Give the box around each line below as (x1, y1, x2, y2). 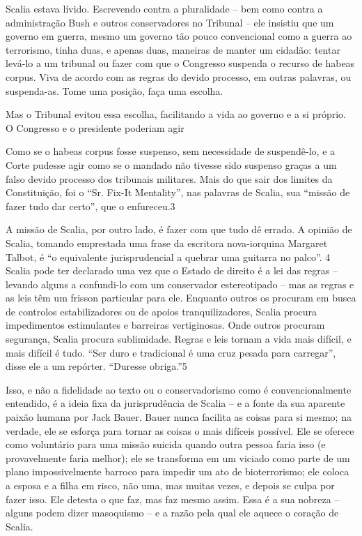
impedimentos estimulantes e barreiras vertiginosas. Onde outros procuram (6, 318, 325, 332)
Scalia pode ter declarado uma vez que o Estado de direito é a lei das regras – (6, 263, 338, 278)
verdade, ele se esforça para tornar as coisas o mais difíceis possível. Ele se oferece (6, 423, 354, 438)
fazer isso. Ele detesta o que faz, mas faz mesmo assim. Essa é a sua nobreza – (6, 491, 340, 506)
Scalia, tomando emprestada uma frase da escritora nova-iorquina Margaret (6, 235, 328, 250)
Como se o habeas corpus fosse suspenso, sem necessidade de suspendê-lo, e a (6, 144, 336, 158)
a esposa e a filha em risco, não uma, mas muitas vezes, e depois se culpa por (6, 478, 335, 492)
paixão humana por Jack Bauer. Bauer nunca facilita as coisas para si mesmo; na (6, 410, 352, 424)
